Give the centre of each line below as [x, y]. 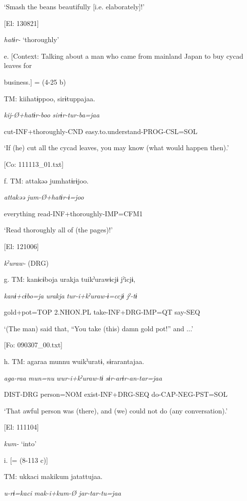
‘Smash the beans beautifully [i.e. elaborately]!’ [74, 6]
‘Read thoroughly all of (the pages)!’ [58, 230]
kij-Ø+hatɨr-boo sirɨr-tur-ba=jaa [52, 115]
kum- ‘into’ [20, 444]
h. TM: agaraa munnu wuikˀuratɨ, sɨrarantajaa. [74, 361]
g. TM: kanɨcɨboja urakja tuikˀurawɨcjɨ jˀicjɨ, [70, 279]
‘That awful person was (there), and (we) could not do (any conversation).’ [116, 410]
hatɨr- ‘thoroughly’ [31, 39]
